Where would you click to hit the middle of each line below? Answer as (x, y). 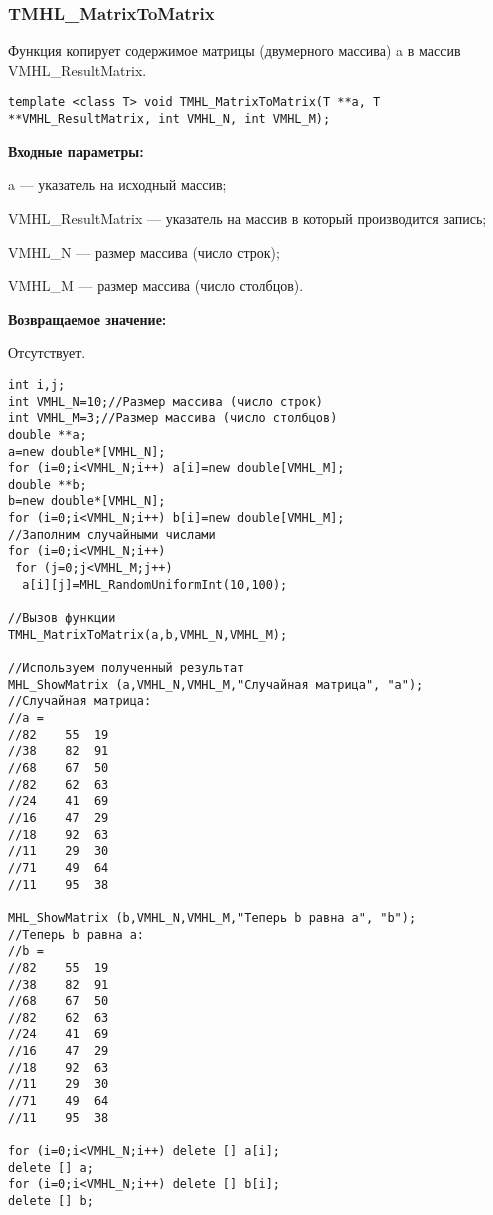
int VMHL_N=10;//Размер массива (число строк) (165, 401)
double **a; (47, 434)
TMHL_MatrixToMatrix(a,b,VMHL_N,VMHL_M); (148, 634)
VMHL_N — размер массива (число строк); (144, 251)
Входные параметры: (76, 150)
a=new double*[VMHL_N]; (87, 451)
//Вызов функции (62, 618)
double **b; (47, 484)
